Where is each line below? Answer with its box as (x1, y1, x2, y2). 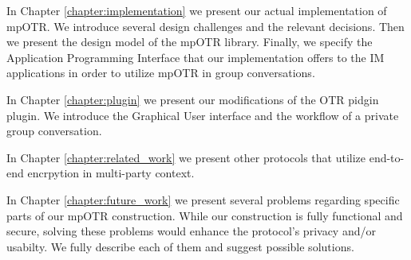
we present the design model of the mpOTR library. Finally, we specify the (6, 33, 373, 50)
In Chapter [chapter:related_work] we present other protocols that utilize (6, 149, 366, 165)
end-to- (369, 149, 405, 165)
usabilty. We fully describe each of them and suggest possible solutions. (6, 238, 354, 254)
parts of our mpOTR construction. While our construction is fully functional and (6, 207, 403, 223)
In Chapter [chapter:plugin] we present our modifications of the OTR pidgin (6, 91, 379, 107)
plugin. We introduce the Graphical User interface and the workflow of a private (6, 107, 399, 123)
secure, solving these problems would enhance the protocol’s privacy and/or (6, 223, 376, 239)
